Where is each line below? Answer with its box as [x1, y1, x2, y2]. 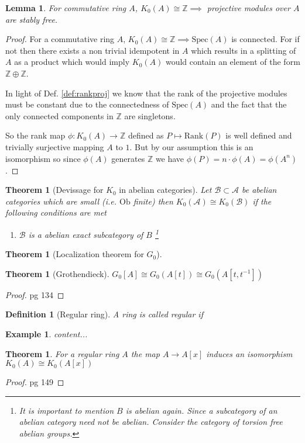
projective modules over [207, 2, 290, 13]
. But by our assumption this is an [129, 140, 253, 153]
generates [111, 152, 145, 164]
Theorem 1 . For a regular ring [5, 347, 119, 359]
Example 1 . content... [5, 327, 88, 340]
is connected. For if [231, 33, 300, 45]
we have [155, 152, 184, 164]
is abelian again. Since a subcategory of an [125, 404, 277, 416]
